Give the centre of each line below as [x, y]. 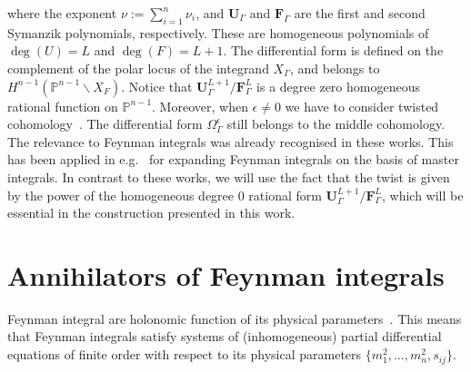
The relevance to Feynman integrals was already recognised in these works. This [230, 141]
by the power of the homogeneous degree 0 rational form [165, 195]
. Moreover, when [200, 106]
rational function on [63, 106]
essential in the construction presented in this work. [151, 213]
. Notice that [157, 86]
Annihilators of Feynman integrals [226, 274]
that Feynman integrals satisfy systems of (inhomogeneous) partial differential [225, 336]
